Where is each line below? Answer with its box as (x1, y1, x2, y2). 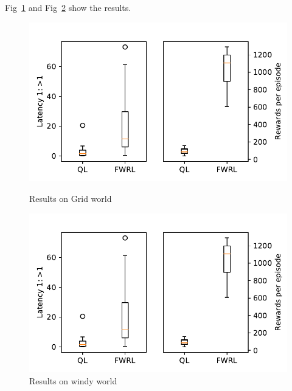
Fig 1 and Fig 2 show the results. (5, 1, 131, 13)
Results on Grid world (29, 192, 112, 204)
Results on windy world (29, 374, 117, 387)
